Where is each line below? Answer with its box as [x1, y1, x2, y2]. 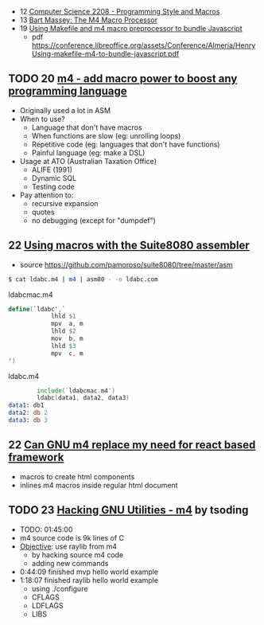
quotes [31, 207, 55, 217]
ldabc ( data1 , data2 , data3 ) [37, 394, 130, 402]
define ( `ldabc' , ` [8, 305, 66, 313]
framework [8, 451, 64, 464]
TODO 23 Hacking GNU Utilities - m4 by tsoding [8, 503, 249, 517]
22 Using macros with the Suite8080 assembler [8, 239, 250, 252]
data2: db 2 [8, 409, 48, 417]
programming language [8, 84, 127, 98]
